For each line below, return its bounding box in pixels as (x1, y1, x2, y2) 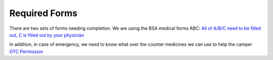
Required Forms (9, 8, 78, 19)
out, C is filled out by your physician (9, 32, 84, 38)
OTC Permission (9, 48, 43, 54)
